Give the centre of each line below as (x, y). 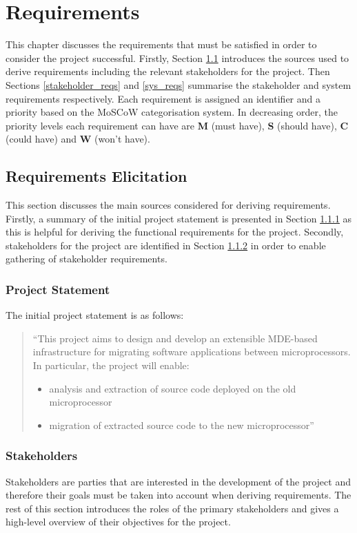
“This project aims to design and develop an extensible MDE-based (175, 338)
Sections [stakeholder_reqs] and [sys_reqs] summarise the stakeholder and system (178, 84)
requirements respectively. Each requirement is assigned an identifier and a (163, 98)
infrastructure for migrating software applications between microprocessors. (192, 352)
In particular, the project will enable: (111, 365)
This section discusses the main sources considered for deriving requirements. (168, 205)
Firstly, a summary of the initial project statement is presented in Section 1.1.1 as (179, 218)
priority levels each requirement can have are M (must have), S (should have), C (177, 125)
